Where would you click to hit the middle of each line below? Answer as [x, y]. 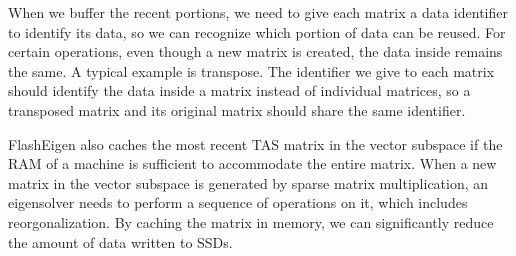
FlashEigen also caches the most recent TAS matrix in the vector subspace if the [255, 143]
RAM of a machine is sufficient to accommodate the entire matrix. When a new [252, 163]
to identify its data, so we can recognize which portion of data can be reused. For [257, 31]
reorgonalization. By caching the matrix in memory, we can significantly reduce [251, 221]
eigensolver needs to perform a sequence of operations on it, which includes [238, 202]
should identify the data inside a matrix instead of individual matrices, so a [239, 90]
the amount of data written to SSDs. [120, 241]
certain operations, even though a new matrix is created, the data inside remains [255, 51]
